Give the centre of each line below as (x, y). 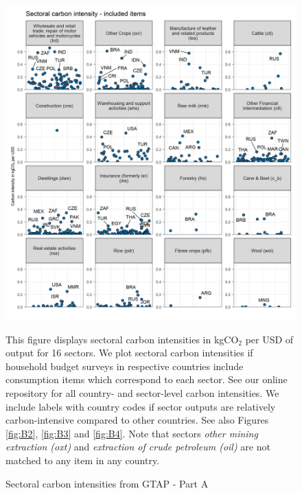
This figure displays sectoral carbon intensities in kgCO (122, 339)
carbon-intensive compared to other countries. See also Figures (137, 420)
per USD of (269, 339)
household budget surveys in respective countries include (125, 366)
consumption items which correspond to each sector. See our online (147, 379)
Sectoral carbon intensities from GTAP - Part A (107, 483)
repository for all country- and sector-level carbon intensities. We (142, 392)
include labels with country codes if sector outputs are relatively (141, 406)
